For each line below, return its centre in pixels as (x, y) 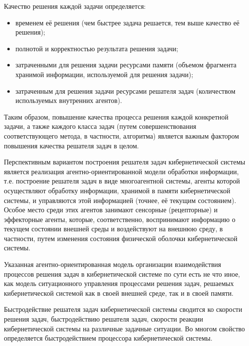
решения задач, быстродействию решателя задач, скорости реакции (104, 319)
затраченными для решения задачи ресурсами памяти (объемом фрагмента (126, 65)
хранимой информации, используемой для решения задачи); (104, 74)
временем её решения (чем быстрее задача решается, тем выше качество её (127, 22)
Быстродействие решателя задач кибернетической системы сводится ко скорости (123, 309)
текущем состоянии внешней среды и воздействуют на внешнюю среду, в (114, 229)
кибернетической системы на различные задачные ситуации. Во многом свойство (124, 328)
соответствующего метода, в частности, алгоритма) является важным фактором (122, 135)
